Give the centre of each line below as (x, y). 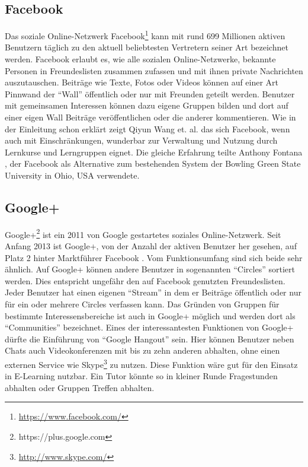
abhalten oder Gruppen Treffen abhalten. (80, 387)
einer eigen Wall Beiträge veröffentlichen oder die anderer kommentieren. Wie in (150, 117)
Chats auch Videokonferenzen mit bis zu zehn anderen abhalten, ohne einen (142, 350)
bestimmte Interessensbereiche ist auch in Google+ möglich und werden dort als (150, 315)
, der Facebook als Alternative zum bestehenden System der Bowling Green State (153, 163)
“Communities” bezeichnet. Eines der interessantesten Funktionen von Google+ (149, 327)
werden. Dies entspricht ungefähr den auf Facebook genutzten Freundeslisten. (145, 280)
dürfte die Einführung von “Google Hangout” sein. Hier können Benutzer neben (150, 339)
